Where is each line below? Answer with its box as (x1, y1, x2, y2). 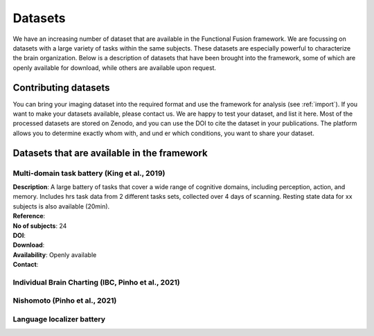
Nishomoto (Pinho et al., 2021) (12, 296, 117, 306)
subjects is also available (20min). (12, 202, 110, 211)
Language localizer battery (12, 314, 105, 324)
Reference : (12, 212, 46, 220)
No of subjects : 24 (12, 222, 67, 230)
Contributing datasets (12, 82, 110, 94)
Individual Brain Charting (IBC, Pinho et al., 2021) (12, 277, 180, 287)
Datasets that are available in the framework (12, 147, 208, 159)
